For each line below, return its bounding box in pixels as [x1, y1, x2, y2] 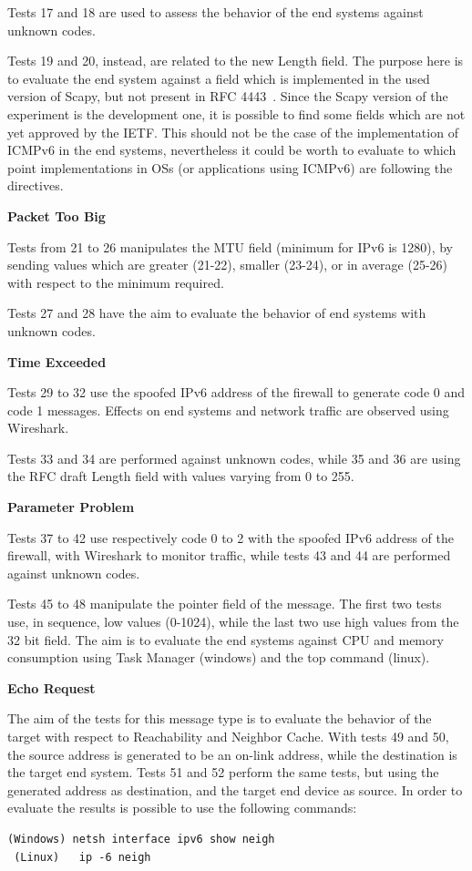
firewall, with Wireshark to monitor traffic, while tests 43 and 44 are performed [7, 546, 451, 565]
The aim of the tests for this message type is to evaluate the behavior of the [7, 709, 432, 728]
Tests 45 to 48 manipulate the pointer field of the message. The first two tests [7, 594, 442, 613]
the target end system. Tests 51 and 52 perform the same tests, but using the [7, 763, 439, 782]
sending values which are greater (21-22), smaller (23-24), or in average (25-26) [7, 255, 448, 274]
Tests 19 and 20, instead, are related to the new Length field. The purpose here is [7, 51, 464, 70]
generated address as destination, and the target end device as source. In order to [7, 780, 463, 799]
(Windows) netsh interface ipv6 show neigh [7, 832, 275, 845]
